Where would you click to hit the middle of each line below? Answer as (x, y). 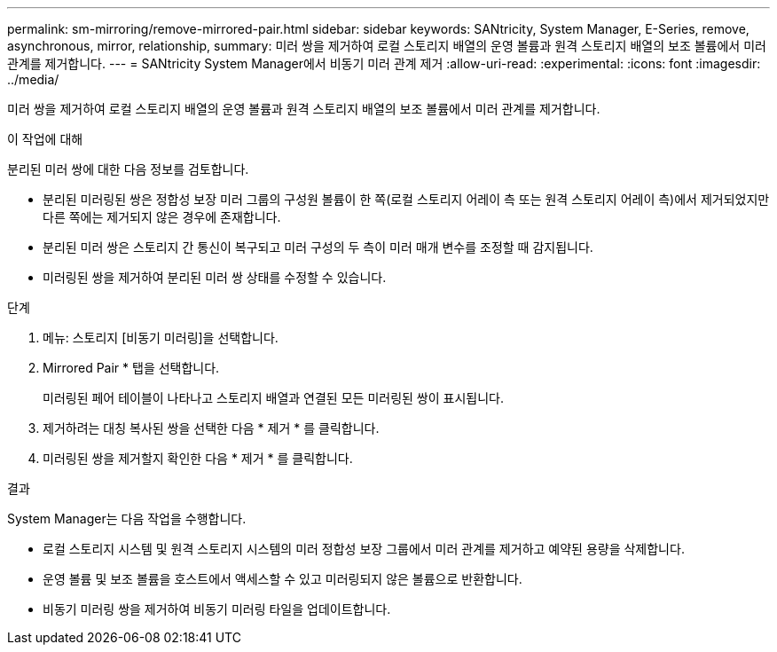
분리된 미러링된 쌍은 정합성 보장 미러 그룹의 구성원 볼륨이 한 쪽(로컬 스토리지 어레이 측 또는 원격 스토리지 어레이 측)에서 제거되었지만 (406, 199)
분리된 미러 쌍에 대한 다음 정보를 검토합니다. (128, 169)
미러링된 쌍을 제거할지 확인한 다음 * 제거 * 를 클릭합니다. (198, 458)
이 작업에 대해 (45, 139)
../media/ (33, 79)
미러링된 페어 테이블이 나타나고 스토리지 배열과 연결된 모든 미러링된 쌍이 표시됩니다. (273, 398)
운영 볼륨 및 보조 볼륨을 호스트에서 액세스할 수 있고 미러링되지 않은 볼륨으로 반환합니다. (283, 579)
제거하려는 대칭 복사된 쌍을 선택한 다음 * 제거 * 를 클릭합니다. (211, 428)
